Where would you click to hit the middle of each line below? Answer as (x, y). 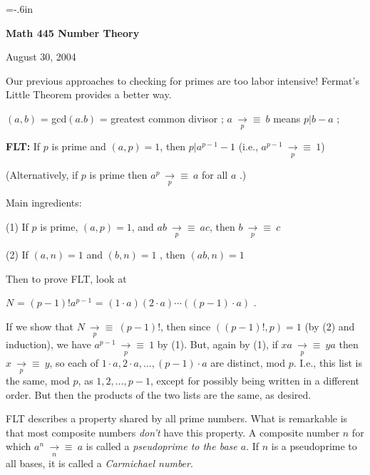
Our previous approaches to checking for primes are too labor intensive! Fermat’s (183, 80)
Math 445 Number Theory (73, 32)
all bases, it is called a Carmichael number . (99, 463)
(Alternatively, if (42, 174)
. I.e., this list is (328, 362)
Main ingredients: (44, 203)
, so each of (74, 362)
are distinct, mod (248, 362)
